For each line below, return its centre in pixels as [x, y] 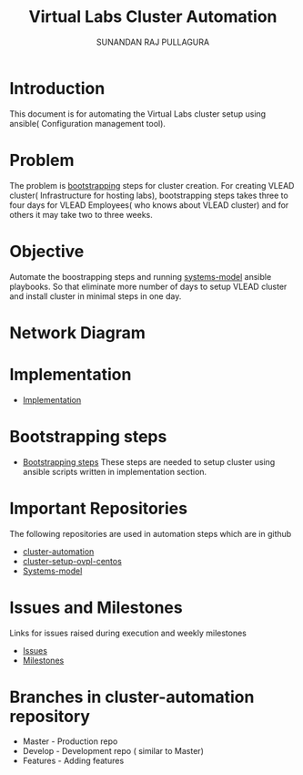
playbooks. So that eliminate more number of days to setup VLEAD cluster [148, 286]
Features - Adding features [73, 761]
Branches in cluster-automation [132, 697]
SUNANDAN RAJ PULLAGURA [153, 42]
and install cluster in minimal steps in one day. [96, 296]
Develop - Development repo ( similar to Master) [113, 751]
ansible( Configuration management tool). [88, 123]
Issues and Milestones [96, 607]
